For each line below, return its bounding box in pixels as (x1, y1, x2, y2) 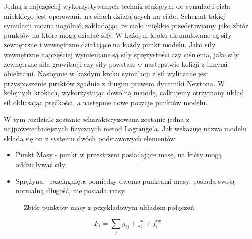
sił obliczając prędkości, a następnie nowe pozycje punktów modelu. (4, 97, 208, 107)
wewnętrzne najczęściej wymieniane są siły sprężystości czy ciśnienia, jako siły (4, 49, 239, 59)
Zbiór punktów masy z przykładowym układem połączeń (24, 202, 194, 212)
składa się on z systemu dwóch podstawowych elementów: (4, 133, 177, 143)
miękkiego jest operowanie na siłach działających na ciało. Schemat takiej (4, 10, 225, 21)
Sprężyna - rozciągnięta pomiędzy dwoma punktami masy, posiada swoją (15, 176, 235, 186)
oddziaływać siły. (15, 159, 67, 169)
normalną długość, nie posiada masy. (15, 185, 126, 196)
